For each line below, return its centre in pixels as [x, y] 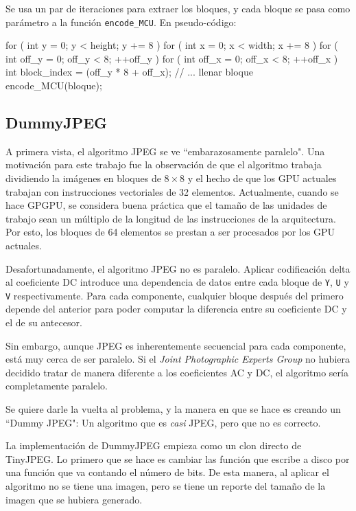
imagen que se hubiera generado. [74, 499]
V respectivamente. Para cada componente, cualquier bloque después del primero [175, 295]
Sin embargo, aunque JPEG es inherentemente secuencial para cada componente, [176, 345]
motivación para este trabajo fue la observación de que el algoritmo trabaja [164, 164]
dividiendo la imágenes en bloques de [83, 178]
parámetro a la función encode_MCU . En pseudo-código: [121, 22]
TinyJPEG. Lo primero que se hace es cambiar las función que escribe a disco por [178, 458]
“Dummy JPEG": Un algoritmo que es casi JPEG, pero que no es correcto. [163, 422]
